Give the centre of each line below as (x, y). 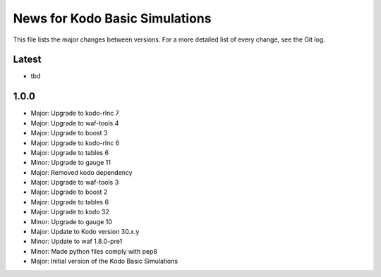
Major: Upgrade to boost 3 (69, 133)
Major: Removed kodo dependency (82, 172)
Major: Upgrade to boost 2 (69, 192)
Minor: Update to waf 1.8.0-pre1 (77, 241)
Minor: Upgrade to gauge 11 (71, 163)
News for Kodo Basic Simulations (112, 18)
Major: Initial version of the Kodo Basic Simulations (104, 261)
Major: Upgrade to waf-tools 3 (75, 183)
